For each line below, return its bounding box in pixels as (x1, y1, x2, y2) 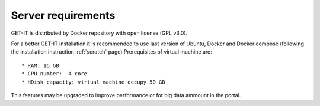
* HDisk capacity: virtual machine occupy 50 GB (21, 78, 165, 85)
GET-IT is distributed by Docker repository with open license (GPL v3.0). (11, 29, 188, 37)
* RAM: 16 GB (21, 62, 59, 69)
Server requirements (11, 9, 116, 22)
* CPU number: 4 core (21, 71, 88, 77)
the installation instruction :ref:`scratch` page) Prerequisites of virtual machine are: (11, 48, 213, 55)
